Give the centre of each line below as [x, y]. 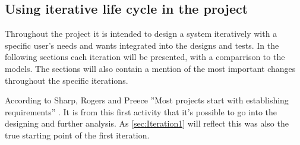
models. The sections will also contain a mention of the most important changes [150, 68]
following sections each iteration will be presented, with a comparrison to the [145, 57]
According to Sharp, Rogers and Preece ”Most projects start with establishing [147, 100]
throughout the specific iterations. [67, 80]
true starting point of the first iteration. [77, 135]
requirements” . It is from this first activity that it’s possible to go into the [141, 111]
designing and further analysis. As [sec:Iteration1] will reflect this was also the [147, 123]
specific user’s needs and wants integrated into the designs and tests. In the [142, 45]
